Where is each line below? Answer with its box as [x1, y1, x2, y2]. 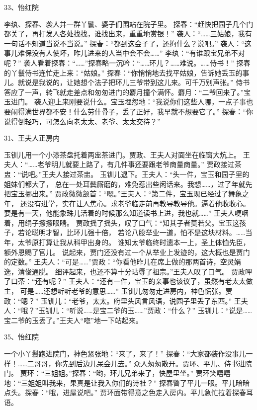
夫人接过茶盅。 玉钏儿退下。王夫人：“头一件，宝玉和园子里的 [49, 168, 250, 179]
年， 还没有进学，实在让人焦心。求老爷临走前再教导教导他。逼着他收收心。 [4, 198, 250, 208]
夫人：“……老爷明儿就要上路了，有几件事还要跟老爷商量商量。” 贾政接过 [4, 159, 235, 169]
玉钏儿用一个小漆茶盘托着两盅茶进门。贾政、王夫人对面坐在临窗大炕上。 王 [4, 149, 250, 160]
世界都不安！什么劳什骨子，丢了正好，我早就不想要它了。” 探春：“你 [31, 106, 253, 116]
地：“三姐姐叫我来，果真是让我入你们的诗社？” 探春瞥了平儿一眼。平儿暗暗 [4, 377, 250, 388]
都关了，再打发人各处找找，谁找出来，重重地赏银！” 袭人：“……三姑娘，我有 [4, 28, 252, 39]
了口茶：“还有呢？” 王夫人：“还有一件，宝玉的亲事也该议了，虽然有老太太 [4, 276, 246, 286]
